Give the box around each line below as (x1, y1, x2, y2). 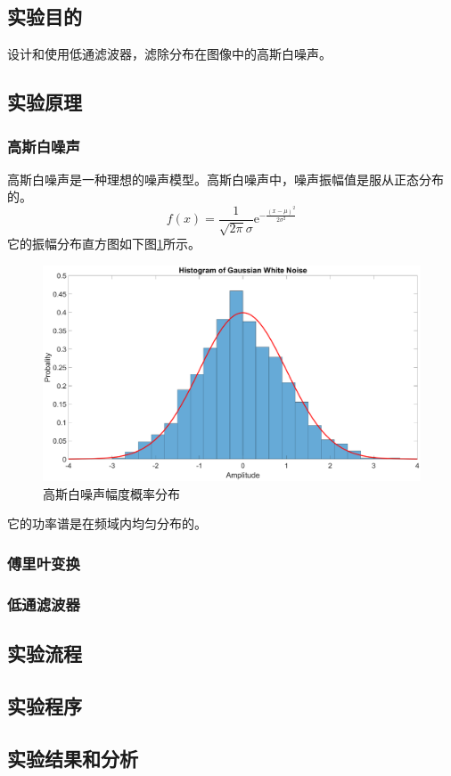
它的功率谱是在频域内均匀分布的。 (7, 514, 207, 533)
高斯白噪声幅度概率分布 (43, 484, 180, 502)
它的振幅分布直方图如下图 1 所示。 (7, 234, 201, 253)
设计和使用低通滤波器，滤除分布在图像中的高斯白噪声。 (7, 45, 332, 63)
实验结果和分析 (7, 744, 138, 772)
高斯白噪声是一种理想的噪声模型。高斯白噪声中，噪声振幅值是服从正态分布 (7, 169, 444, 188)
